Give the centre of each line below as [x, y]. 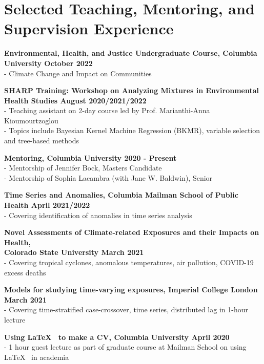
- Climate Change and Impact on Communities [78, 73]
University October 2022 [48, 63]
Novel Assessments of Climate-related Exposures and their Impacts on [132, 232]
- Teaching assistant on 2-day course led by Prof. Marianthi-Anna [107, 110]
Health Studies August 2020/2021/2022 [75, 100]
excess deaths [25, 272]
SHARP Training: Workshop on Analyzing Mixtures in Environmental [132, 90]
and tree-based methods [42, 141]
